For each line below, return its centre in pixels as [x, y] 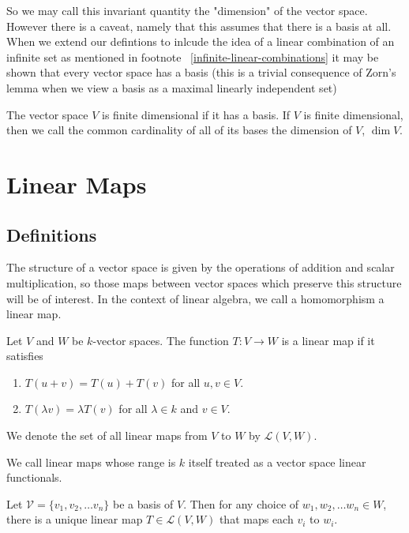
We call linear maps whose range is [91, 462]
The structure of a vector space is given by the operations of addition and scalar [201, 267]
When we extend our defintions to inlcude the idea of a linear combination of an [201, 41]
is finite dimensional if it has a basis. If [196, 114]
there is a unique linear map [75, 519]
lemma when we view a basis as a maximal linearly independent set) [172, 87]
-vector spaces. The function [161, 340]
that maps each [256, 519]
